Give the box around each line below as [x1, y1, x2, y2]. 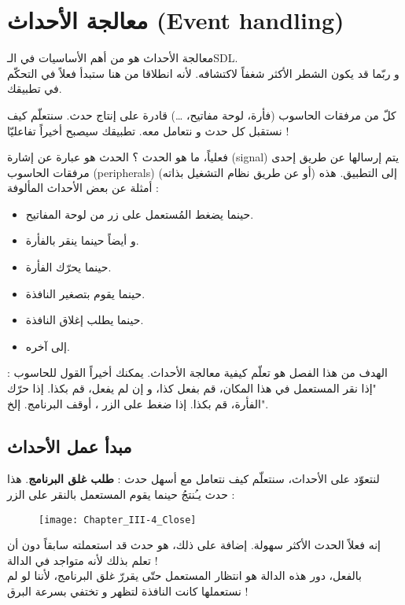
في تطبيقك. [7, 80, 62, 97]
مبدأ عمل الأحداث [7, 433, 132, 458]
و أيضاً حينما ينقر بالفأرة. [25, 232, 139, 249]
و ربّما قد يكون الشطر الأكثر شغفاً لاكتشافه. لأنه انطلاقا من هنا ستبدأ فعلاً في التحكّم [7, 65, 399, 81]
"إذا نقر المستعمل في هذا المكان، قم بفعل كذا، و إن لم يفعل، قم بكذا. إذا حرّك [7, 380, 377, 397]
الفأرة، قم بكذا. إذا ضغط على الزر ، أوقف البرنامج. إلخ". [7, 395, 269, 411]
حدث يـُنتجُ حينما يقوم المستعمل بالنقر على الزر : [7, 486, 235, 503]
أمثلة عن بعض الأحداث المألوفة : [7, 179, 159, 196]
